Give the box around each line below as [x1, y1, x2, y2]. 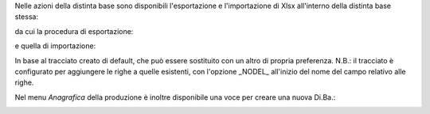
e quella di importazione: [14, 41, 96, 51]
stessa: [14, 12, 39, 21]
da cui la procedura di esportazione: [14, 26, 134, 36]
